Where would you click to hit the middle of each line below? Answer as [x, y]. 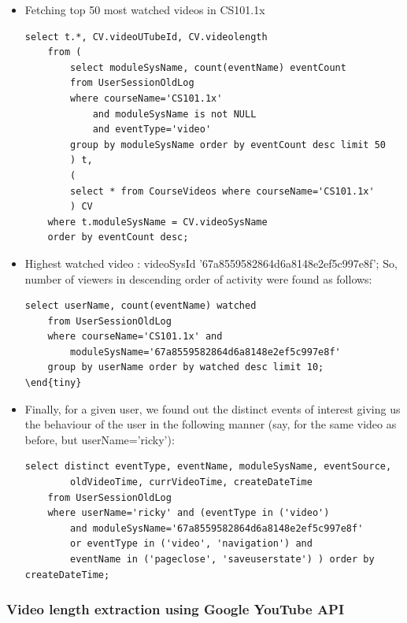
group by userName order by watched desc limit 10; [186, 367]
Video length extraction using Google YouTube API [176, 609]
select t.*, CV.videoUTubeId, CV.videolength [146, 37]
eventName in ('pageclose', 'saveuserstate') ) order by [222, 559]
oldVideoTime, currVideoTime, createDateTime [191, 482]
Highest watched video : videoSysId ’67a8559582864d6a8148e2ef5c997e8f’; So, [211, 263]
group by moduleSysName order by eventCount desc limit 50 [228, 145]
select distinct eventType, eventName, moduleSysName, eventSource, [208, 467]
